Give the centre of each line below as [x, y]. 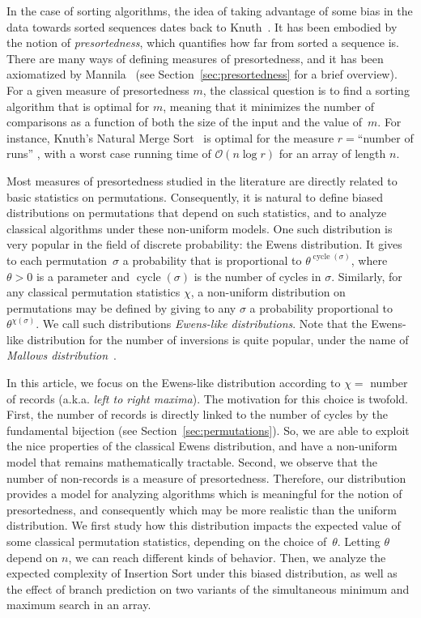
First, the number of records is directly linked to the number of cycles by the [197, 414]
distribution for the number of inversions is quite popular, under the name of [218, 339]
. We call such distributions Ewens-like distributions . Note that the [202, 324]
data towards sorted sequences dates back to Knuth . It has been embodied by [202, 26]
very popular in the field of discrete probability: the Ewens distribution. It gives [204, 244]
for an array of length [332, 153]
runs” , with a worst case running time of [109, 153]
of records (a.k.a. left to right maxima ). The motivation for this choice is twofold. [207, 398]
